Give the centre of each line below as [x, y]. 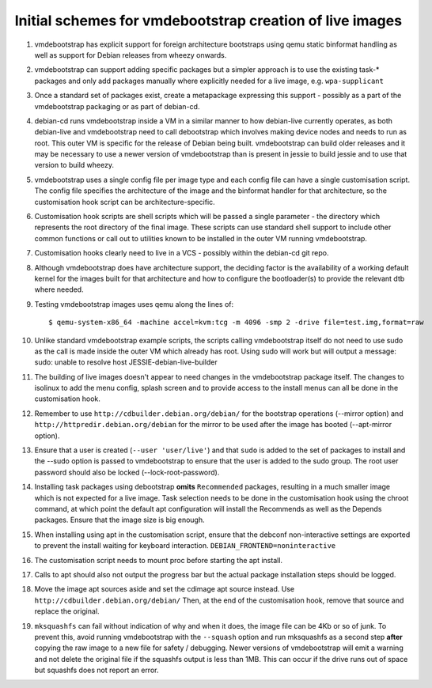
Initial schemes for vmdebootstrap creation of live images [208, 21]
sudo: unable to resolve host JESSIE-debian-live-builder [126, 362]
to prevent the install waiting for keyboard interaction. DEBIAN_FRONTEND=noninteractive [185, 546]
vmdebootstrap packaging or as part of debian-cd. [117, 106]
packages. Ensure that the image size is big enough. [119, 520]
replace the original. [67, 611]
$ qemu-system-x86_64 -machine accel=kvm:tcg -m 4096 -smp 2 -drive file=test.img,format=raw [236, 323]
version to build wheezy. [74, 165]
